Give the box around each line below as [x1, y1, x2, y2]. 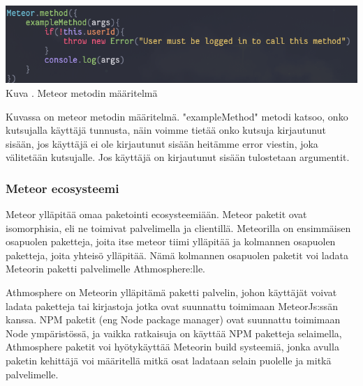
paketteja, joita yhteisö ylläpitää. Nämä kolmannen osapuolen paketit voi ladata [6, 247, 348, 262]
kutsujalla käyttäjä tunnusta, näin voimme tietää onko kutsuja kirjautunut [6, 123, 326, 137]
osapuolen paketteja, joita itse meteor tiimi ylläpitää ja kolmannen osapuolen [6, 234, 336, 249]
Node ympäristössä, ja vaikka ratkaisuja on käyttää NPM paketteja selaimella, [6, 325, 342, 340]
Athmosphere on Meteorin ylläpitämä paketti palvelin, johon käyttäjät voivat [6, 285, 337, 300]
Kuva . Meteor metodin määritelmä [6, 85, 158, 100]
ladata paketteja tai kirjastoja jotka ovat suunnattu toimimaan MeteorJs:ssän [6, 298, 338, 313]
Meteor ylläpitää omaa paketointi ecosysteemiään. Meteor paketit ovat [6, 207, 307, 222]
